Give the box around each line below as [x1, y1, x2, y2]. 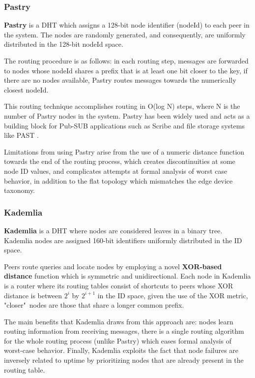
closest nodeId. [4, 84, 49, 94]
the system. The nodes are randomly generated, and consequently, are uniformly [4, 29, 246, 39]
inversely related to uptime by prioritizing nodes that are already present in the [4, 355, 244, 365]
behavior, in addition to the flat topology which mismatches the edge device [4, 175, 233, 186]
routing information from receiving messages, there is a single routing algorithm [4, 326, 244, 336]
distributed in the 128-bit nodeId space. [4, 39, 123, 49]
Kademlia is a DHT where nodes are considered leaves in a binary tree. [4, 225, 223, 235]
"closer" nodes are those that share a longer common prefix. [4, 300, 184, 310]
